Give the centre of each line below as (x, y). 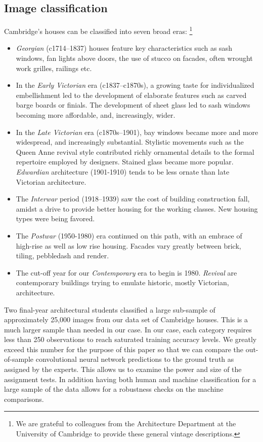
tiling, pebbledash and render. (62, 256)
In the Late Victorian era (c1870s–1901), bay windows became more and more (137, 132)
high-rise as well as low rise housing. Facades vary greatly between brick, (128, 245)
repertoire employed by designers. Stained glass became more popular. (125, 162)
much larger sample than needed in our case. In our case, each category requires (128, 329)
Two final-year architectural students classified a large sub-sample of (110, 309)
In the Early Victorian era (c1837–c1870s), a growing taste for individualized (135, 85)
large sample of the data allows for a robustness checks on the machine (114, 389)
